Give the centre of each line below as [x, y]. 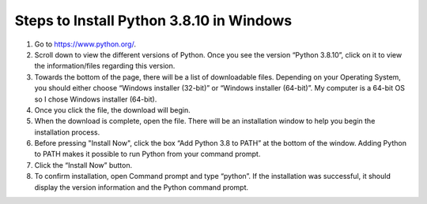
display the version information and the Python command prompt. [142, 187]
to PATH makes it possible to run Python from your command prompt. [147, 154]
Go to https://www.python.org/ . [85, 44]
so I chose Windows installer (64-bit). [96, 99]
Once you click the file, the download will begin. [113, 109]
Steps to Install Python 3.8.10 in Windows [153, 20]
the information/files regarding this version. [105, 66]
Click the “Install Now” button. [83, 165]
